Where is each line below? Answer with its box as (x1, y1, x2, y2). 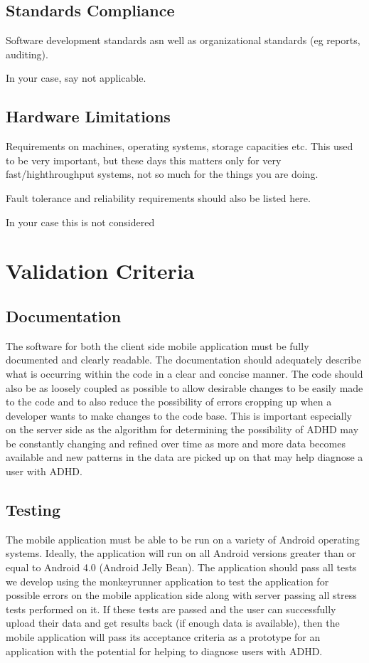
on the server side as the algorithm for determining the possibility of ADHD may (6, 422, 359, 437)
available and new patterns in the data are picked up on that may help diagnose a (6, 450, 363, 465)
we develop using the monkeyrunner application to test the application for (6, 573, 329, 588)
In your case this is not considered (6, 214, 155, 229)
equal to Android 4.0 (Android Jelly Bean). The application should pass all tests (6, 560, 357, 575)
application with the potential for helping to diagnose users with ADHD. (6, 643, 323, 658)
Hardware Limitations (6, 105, 171, 127)
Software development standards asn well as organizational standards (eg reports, (6, 33, 360, 48)
